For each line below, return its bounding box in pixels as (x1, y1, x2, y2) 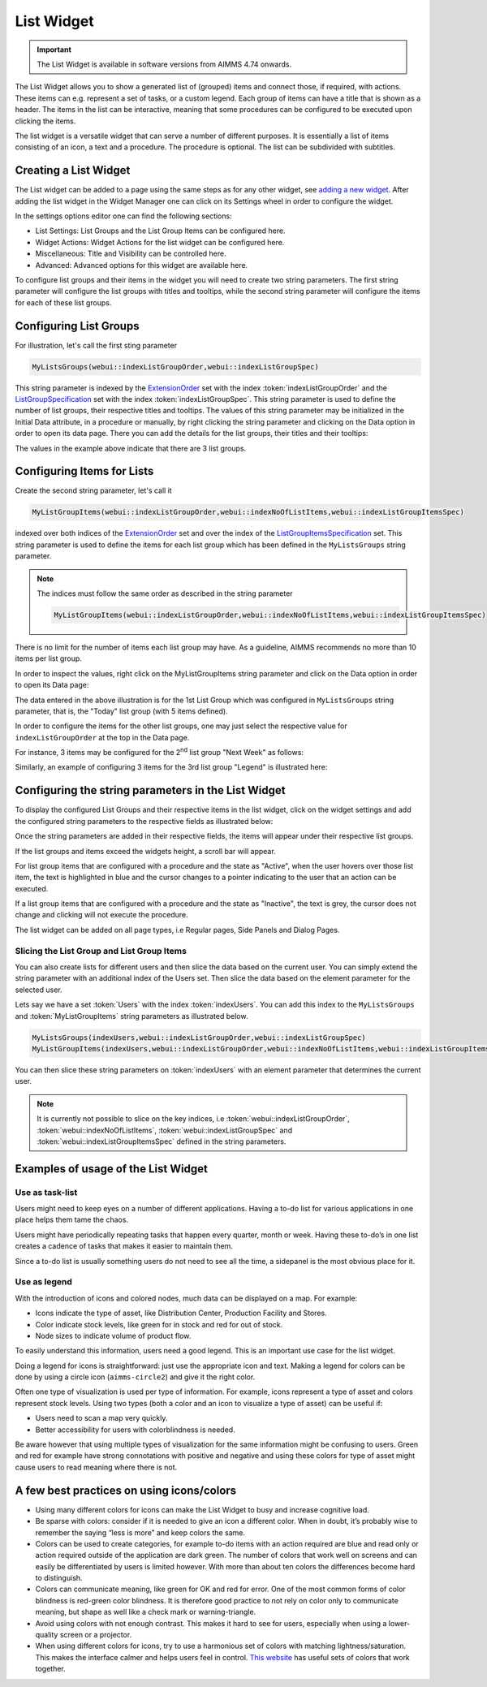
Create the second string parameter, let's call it (15, 485, 172, 495)
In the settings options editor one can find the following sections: (15, 211, 232, 221)
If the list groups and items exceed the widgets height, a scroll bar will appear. (15, 846, 276, 856)
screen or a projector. (59, 1630, 132, 1640)
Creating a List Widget (15, 163, 131, 178)
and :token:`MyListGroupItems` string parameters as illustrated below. (15, 1011, 248, 1020)
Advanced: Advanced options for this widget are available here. (35, 260, 248, 270)
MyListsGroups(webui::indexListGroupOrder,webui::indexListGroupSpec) (32, 362, 320, 371)
